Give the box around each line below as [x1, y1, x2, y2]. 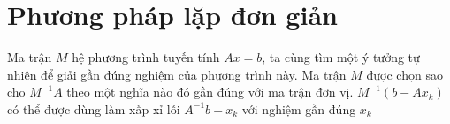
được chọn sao [366, 65, 443, 83]
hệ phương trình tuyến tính [72, 48, 220, 66]
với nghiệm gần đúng [241, 99, 356, 118]
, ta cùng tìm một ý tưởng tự [262, 48, 420, 66]
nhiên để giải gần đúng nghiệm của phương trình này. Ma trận [7, 65, 347, 83]
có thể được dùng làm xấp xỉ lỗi [7, 99, 180, 118]
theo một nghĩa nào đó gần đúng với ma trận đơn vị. [66, 82, 354, 101]
